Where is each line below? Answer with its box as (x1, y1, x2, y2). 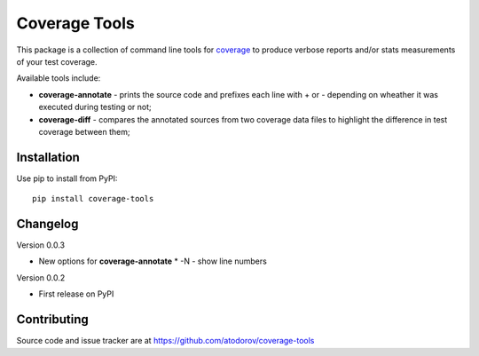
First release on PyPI (38, 289, 114, 299)
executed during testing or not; (38, 102, 153, 113)
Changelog (16, 217, 79, 231)
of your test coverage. (16, 56, 98, 67)
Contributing (16, 312, 89, 328)
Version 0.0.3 (16, 240, 66, 250)
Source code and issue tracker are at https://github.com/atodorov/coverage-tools (16, 336, 315, 346)
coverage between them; (38, 126, 130, 137)
